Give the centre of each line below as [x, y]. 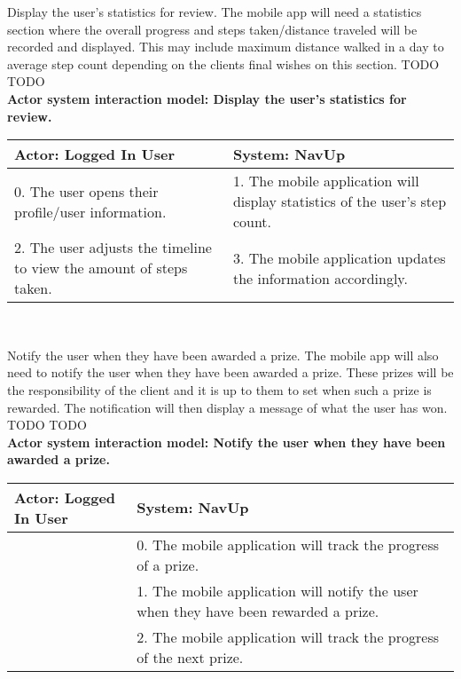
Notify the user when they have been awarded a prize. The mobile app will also [223, 355]
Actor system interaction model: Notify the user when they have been [227, 442]
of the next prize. [190, 657]
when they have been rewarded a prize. [258, 611]
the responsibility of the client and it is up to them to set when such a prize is [219, 389]
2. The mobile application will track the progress [288, 636]
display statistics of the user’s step [340, 201]
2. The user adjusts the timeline [113, 248]
